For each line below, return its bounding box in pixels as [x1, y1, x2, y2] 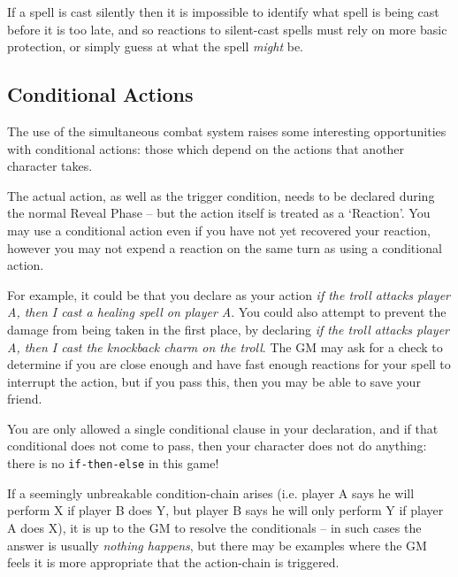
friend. [7, 389, 42, 408]
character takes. [7, 157, 93, 175]
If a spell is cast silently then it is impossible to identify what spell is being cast [7, 3, 439, 20]
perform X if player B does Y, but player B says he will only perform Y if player [7, 501, 444, 519]
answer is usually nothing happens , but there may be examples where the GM [7, 535, 427, 554]
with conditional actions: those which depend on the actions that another [7, 139, 405, 158]
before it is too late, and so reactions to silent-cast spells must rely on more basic [7, 19, 447, 38]
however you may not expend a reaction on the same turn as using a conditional [7, 238, 442, 257]
